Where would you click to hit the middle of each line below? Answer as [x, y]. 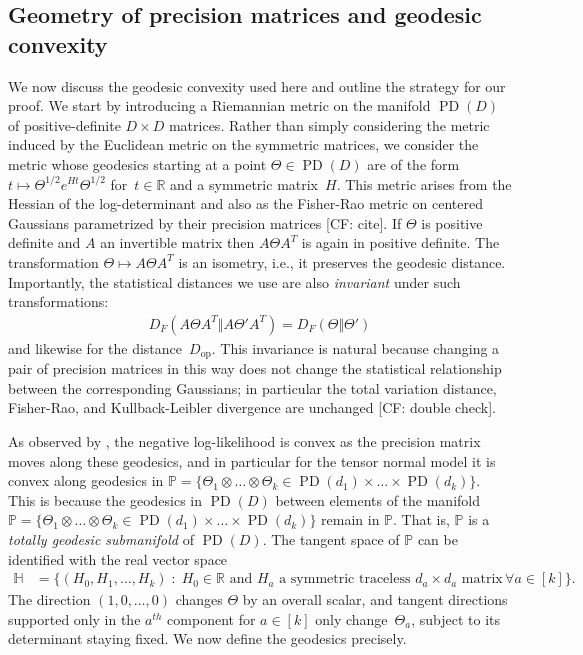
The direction [49, 599]
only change [351, 618]
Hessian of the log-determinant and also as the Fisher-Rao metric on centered [245, 203]
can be [437, 538]
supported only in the [74, 618]
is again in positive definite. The [400, 242]
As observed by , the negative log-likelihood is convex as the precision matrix [244, 440]
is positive [452, 222]
